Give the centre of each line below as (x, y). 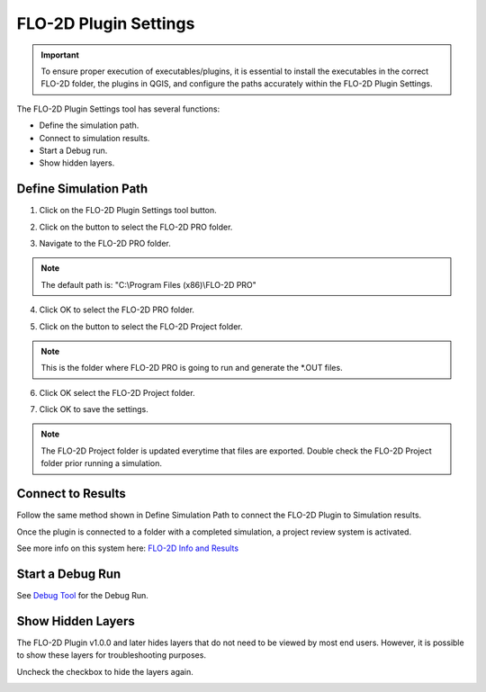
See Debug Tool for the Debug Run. (82, 595)
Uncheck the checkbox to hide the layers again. (105, 671)
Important (60, 55)
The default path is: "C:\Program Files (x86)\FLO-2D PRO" (148, 284)
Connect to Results (71, 494)
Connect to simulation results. (94, 138)
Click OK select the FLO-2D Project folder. (117, 392)
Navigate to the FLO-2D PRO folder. (105, 243)
